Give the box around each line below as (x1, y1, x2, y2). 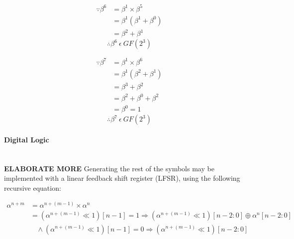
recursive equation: (4, 182, 61, 193)
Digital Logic (4, 134, 49, 144)
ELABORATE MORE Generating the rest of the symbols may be (4, 163, 214, 173)
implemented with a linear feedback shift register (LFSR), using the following (4, 173, 240, 183)
